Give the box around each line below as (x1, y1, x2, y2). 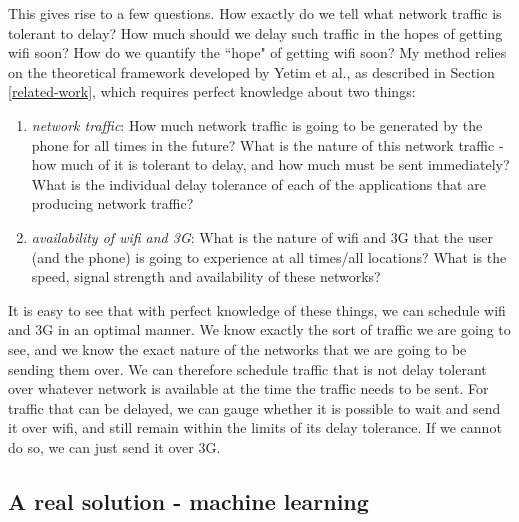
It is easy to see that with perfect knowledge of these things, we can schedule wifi (8, 299, 506, 320)
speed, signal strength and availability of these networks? (31, 266, 381, 287)
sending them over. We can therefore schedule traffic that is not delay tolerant (8, 358, 487, 379)
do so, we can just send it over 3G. (8, 436, 221, 457)
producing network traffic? (31, 193, 194, 214)
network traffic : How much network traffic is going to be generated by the (31, 114, 483, 135)
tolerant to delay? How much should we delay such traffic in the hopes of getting (8, 22, 503, 43)
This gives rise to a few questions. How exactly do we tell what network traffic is (8, 3, 502, 23)
